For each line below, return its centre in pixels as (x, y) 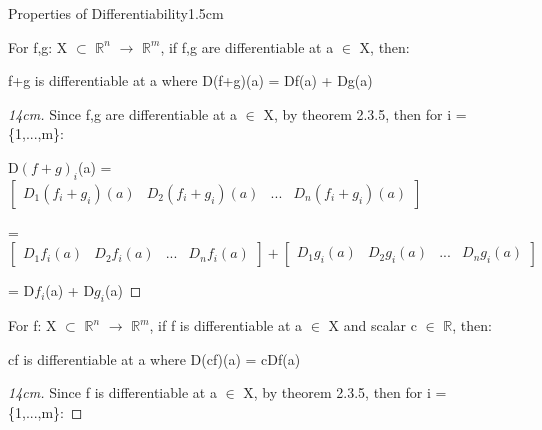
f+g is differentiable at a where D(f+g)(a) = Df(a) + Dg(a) (190, 80)
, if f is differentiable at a (226, 325)
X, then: (384, 46)
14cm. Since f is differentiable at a (112, 392)
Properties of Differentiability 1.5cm (116, 13)
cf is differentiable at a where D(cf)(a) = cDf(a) (154, 358)
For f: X (32, 325)
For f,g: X (38, 46)
